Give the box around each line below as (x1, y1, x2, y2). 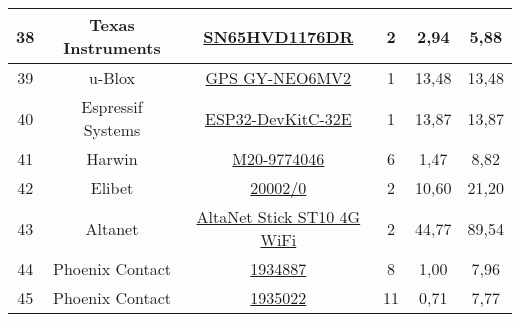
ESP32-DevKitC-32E (204, 106, 352, 130)
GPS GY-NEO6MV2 (205, 66, 352, 89)
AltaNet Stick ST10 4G (196, 205, 361, 228)
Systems (83, 118, 141, 141)
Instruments (63, 36, 161, 59)
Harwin (86, 147, 138, 170)
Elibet (90, 176, 134, 199)
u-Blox (88, 66, 135, 89)
